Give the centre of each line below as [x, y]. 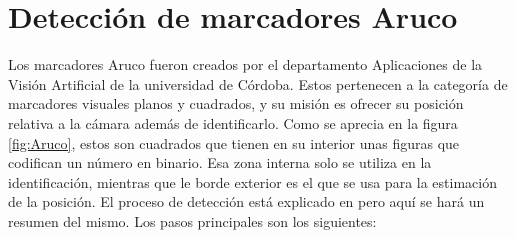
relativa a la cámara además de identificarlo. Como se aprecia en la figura [233, 122]
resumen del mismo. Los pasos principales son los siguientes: [192, 220]
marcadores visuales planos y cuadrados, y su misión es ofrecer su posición [236, 103]
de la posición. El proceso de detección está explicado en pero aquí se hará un [246, 201]
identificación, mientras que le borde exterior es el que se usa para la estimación [252, 181]
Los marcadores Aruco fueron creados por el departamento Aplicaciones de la [245, 64]
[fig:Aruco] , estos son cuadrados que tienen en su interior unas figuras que [234, 142]
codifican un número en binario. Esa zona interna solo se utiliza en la [220, 162]
